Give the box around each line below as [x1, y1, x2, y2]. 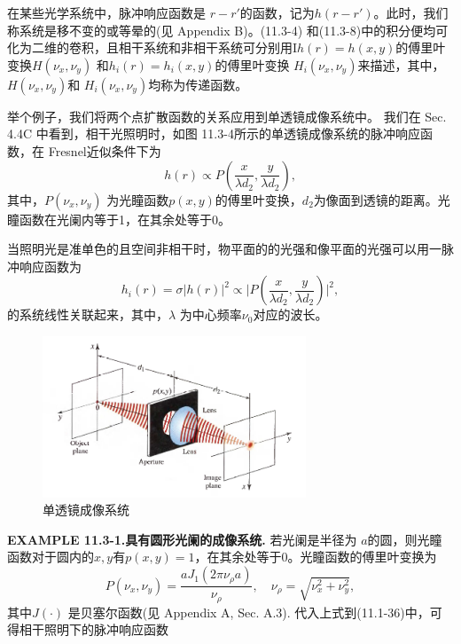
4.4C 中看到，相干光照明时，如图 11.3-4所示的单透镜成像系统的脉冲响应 [7, 124, 420, 143]
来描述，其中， [357, 55, 445, 74]
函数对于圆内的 [7, 547, 94, 566]
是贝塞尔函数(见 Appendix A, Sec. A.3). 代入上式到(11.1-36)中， [67, 602, 430, 621]
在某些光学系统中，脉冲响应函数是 [7, 4, 206, 21]
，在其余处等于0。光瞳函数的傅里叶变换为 [194, 547, 437, 566]
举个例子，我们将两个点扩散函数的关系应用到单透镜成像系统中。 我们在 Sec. [7, 106, 447, 125]
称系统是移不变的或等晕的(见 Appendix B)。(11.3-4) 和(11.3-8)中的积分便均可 [7, 20, 449, 39]
